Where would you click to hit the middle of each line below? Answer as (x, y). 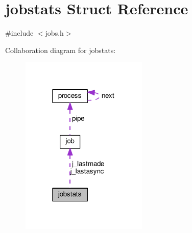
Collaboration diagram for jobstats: (61, 50)
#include (19, 33)
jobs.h (54, 33)
